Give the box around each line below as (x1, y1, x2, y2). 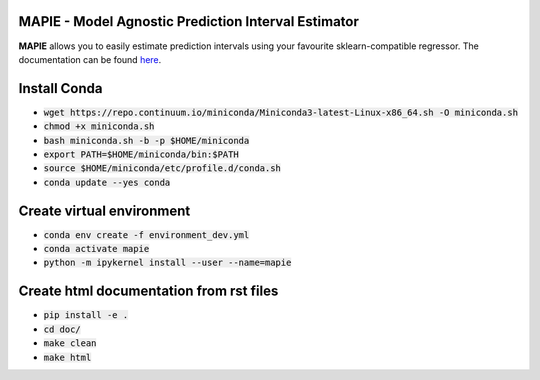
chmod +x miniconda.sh (43, 121, 155, 132)
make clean (43, 338, 97, 349)
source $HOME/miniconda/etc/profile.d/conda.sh (43, 163, 282, 174)
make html (43, 351, 92, 363)
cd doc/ (43, 323, 82, 335)
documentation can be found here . (18, 53, 162, 65)
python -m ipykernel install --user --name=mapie (43, 257, 292, 269)
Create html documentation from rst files (18, 283, 279, 300)
